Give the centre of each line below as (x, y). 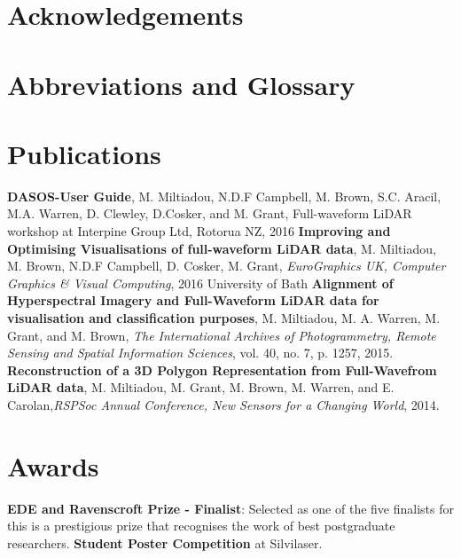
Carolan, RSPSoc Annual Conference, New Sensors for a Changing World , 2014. (223, 405)
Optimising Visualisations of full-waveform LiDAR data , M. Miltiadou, (222, 248)
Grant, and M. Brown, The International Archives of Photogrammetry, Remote (222, 335)
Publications (84, 153)
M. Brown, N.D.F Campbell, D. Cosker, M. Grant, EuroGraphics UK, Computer (227, 266)
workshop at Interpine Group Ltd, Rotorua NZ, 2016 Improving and (199, 231)
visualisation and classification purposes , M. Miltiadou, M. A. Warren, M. (224, 318)
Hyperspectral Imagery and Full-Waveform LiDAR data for (193, 300)
